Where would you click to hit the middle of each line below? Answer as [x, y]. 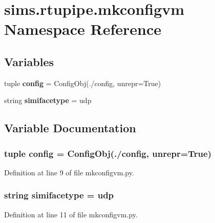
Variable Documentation [70, 128]
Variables [29, 61]
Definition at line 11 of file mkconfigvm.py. [71, 214]
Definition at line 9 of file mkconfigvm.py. [69, 172]
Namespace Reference [83, 29]
